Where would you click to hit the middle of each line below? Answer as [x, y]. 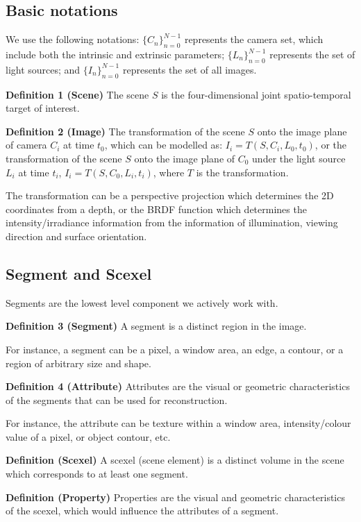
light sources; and [43, 69]
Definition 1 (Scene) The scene [77, 94]
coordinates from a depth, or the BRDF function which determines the [156, 209]
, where [169, 172]
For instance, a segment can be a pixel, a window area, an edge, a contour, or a [175, 349]
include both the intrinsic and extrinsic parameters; [115, 54]
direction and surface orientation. [76, 236]
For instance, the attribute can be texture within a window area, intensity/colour [178, 423]
